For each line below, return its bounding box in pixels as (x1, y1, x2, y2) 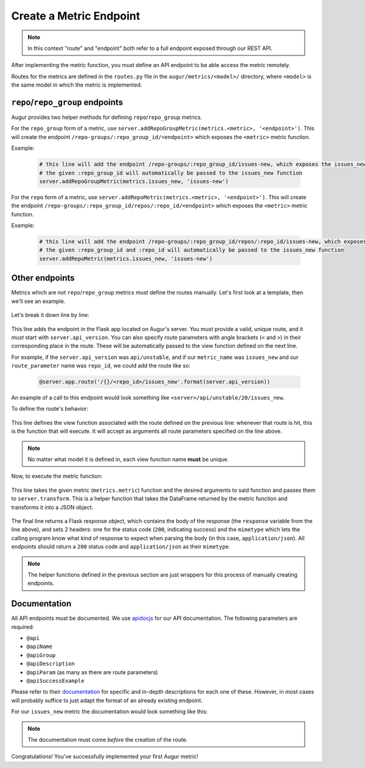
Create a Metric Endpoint (11, 9, 141, 23)
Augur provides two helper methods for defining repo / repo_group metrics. (11, 113, 203, 121)
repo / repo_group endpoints (11, 97, 123, 107)
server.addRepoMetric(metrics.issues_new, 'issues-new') (39, 255, 213, 262)
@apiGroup (26, 652, 56, 658)
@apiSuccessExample (26, 677, 85, 684)
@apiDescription (26, 660, 75, 667)
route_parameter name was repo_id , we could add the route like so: (11, 362, 191, 369)
